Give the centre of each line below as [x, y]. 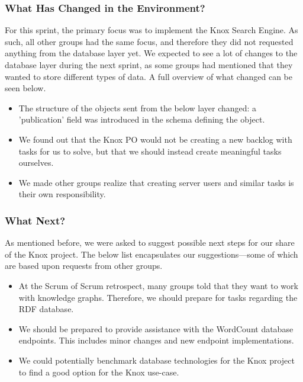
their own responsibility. [62, 194]
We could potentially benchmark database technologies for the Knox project [157, 360]
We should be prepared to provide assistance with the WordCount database [156, 328]
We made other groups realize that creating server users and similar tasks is [156, 182]
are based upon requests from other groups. [84, 266]
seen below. [25, 88]
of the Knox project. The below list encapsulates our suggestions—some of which [151, 254]
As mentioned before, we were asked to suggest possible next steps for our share [150, 243]
